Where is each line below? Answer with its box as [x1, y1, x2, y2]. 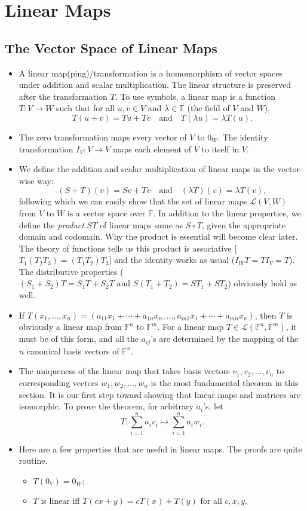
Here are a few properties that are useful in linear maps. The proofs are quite [19, 442, 302, 455]
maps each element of [112, 142, 191, 155]
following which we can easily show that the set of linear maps [19, 195, 247, 207]
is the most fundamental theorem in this [151, 376, 299, 388]
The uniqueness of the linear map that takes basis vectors [19, 365, 230, 377]
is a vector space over [67, 206, 146, 219]
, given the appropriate [202, 218, 286, 231]
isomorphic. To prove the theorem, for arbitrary [19, 400, 194, 412]
